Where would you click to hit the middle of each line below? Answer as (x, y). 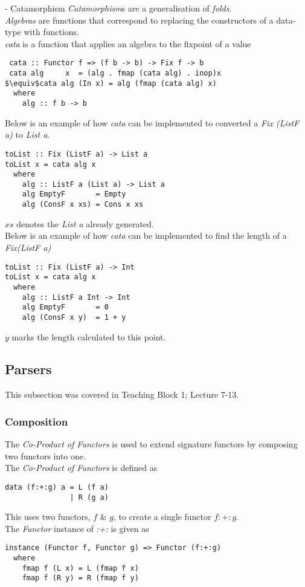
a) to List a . (27, 135)
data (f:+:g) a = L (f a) (57, 487)
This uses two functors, (48, 517)
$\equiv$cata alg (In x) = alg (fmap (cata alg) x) (111, 83)
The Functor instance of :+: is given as (77, 528)
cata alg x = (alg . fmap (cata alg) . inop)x (115, 73)
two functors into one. (45, 456)
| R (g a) (89, 497)
